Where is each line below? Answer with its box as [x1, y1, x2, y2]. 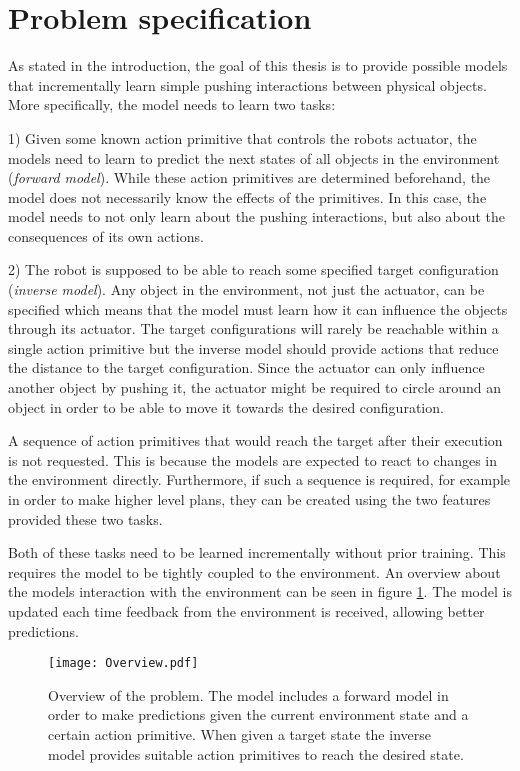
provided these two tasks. [8, 508, 163, 529]
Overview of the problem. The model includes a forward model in [48, 684, 449, 705]
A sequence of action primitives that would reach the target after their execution [8, 430, 503, 451]
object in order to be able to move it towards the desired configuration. [8, 396, 444, 417]
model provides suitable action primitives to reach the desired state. [48, 743, 464, 764]
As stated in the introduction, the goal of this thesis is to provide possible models [8, 55, 508, 76]
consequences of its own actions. [8, 225, 204, 246]
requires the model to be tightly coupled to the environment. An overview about [8, 561, 501, 582]
